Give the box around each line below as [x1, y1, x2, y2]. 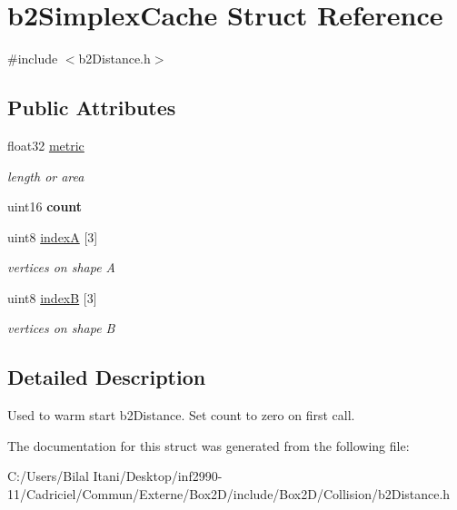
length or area [7, 166, 84, 185]
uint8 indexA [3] [7, 227, 98, 246]
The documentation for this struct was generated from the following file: [7, 436, 410, 455]
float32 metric [7, 135, 84, 154]
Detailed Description [7, 363, 206, 391]
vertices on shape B [7, 319, 115, 338]
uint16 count [7, 197, 83, 216]
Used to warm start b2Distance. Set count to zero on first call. [7, 406, 355, 425]
